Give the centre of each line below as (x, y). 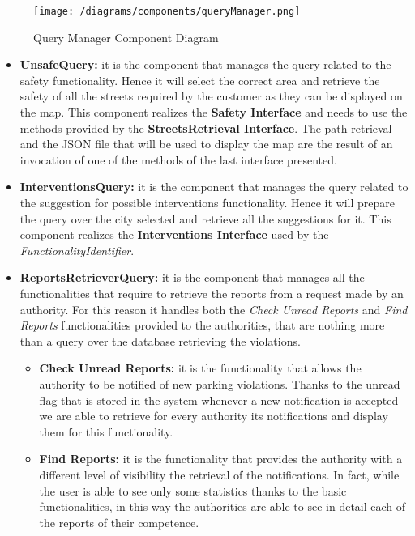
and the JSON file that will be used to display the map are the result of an (206, 144)
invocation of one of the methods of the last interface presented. (178, 159)
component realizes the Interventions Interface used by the (174, 234)
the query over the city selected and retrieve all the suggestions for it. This (205, 218)
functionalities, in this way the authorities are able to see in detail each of (222, 506)
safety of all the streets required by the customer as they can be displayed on (211, 96)
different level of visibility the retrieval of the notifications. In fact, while (219, 474)
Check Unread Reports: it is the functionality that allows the (200, 368)
